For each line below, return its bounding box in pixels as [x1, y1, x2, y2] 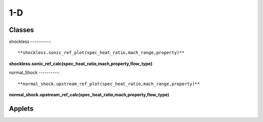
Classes [9, 26, 34, 34]
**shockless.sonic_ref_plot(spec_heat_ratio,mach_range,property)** [18, 50, 185, 55]
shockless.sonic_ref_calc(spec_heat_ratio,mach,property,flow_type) [9, 61, 153, 67]
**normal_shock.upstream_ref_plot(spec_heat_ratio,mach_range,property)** [18, 81, 200, 87]
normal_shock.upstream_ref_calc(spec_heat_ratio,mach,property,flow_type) [9, 92, 169, 98]
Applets [9, 105, 34, 113]
